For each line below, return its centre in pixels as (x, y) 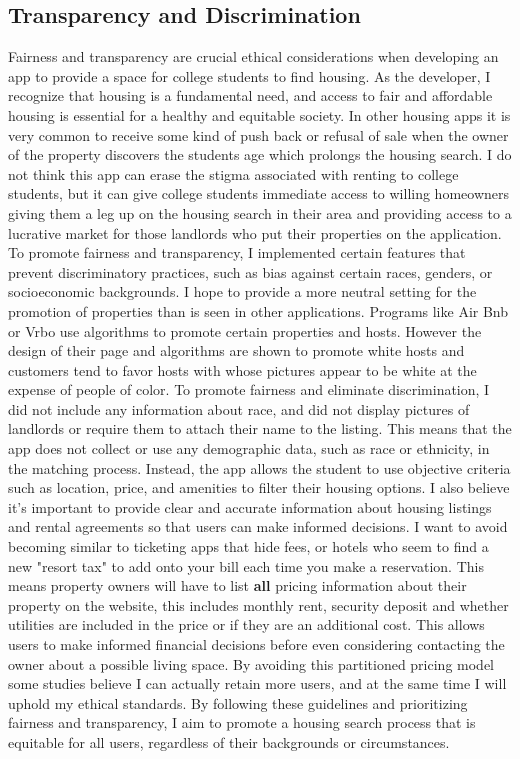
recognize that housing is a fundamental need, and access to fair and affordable (250, 95)
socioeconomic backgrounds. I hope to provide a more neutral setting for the (242, 291)
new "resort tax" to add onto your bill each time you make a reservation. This (246, 565)
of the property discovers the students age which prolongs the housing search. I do (260, 154)
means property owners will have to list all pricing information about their (237, 585)
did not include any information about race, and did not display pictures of (239, 408)
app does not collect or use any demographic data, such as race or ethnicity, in (249, 448)
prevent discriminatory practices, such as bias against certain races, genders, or (250, 271)
